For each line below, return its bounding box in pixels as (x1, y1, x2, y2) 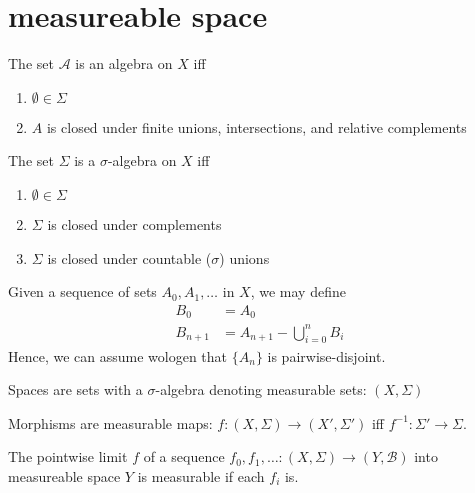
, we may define (250, 281, 346, 302)
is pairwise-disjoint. (267, 345, 386, 366)
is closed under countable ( (47, 247, 212, 268)
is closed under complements (47, 213, 222, 234)
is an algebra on (75, 53, 173, 74)
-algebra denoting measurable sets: (155, 379, 367, 400)
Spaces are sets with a (8, 379, 143, 400)
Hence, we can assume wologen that (8, 345, 228, 366)
